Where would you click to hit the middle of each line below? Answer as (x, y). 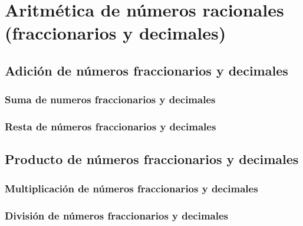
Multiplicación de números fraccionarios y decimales (131, 188)
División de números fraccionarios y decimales (117, 215)
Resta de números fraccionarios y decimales (111, 127)
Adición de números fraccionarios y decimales (146, 70)
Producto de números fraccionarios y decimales (152, 159)
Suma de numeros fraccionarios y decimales (110, 99)
